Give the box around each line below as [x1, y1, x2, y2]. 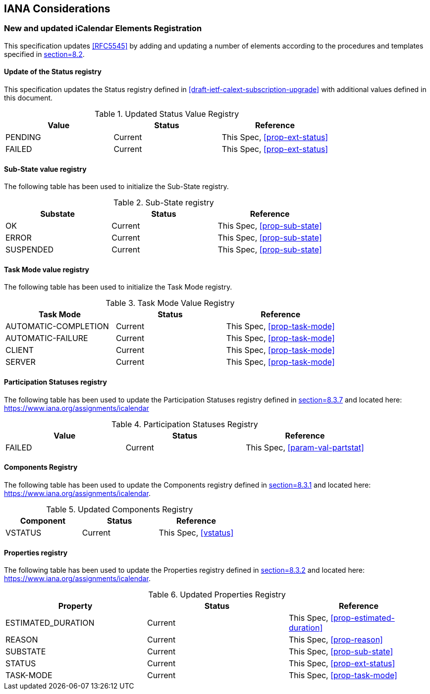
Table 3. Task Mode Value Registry [106, 298, 235, 308]
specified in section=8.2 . [4, 50, 85, 58]
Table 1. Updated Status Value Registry [95, 109, 239, 119]
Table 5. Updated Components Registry [46, 504, 193, 514]
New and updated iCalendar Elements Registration [4, 23, 202, 34]
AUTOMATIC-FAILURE [5, 333, 88, 344]
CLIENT [5, 345, 34, 355]
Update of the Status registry [4, 67, 102, 76]
